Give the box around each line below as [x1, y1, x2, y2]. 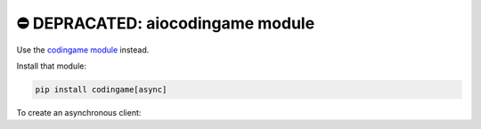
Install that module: [16, 60, 86, 71]
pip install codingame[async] [35, 85, 167, 94]
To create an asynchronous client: [16, 107, 142, 117]
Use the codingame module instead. [16, 44, 150, 55]
